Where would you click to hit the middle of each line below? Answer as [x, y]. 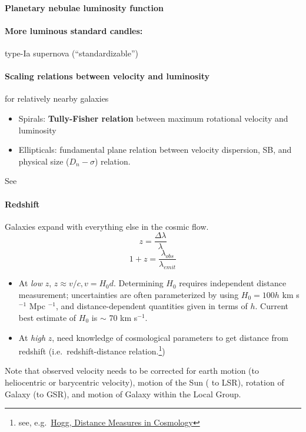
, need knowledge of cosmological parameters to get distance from [170, 337]
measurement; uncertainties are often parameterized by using [129, 294]
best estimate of [47, 318]
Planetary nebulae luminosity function [84, 7]
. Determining [139, 283]
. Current [272, 306]
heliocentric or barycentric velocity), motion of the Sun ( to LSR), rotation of [144, 382]
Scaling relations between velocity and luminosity [107, 76]
